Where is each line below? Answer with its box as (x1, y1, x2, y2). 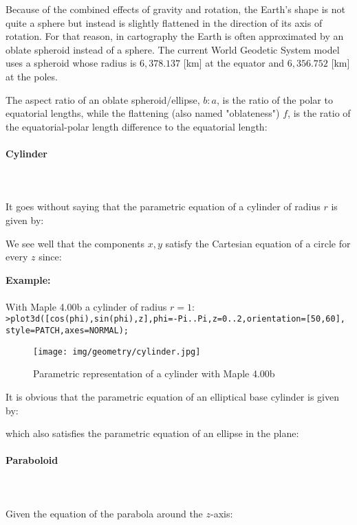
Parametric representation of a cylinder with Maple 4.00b (33, 366, 275, 381)
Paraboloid (6, 453, 58, 467)
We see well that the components (6, 236, 144, 250)
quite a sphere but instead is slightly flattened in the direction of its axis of (6, 15, 323, 30)
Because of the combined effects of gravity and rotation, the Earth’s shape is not (6, 2, 345, 16)
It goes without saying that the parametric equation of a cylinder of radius (6, 199, 321, 214)
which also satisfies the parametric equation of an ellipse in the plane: (6, 426, 299, 440)
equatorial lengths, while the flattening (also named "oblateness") (6, 106, 280, 120)
